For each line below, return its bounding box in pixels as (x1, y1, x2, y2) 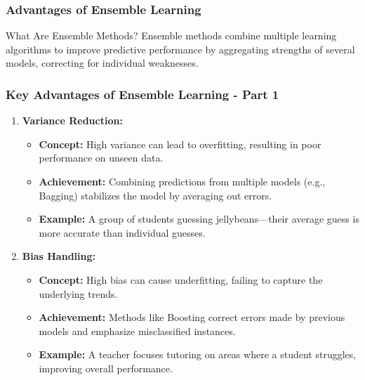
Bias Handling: (22, 249, 95, 263)
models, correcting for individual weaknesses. (6, 55, 199, 70)
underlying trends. (39, 286, 118, 301)
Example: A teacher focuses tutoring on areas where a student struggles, (39, 347, 357, 362)
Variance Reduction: (22, 113, 123, 128)
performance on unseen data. (39, 150, 164, 165)
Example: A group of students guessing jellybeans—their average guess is (39, 211, 359, 226)
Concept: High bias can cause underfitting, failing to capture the (39, 272, 323, 287)
